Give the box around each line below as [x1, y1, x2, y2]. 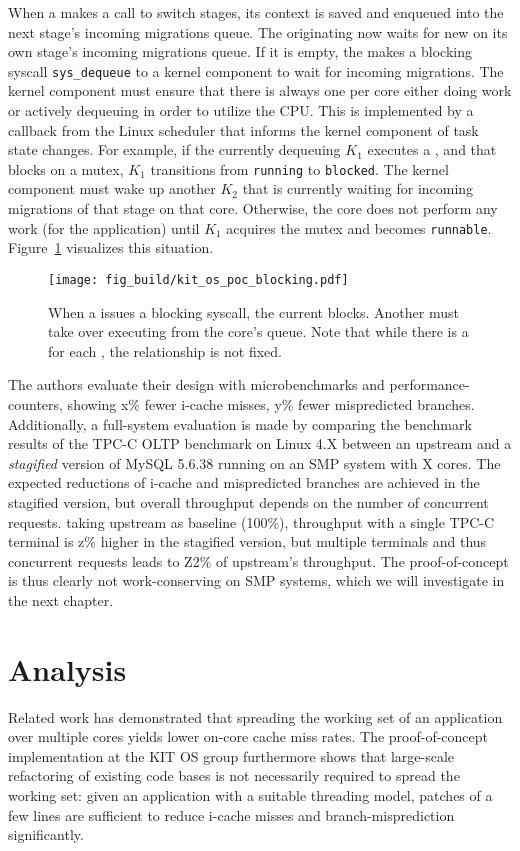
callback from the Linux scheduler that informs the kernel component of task [8, 119, 479, 140]
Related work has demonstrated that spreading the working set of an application [8, 706, 503, 727]
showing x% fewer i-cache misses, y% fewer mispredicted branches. [67, 393, 475, 414]
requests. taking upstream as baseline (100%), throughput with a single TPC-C [8, 511, 495, 532]
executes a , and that [367, 139, 497, 160]
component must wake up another [8, 178, 216, 199]
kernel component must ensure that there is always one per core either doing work [8, 80, 512, 101]
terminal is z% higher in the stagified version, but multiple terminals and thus [8, 531, 487, 552]
